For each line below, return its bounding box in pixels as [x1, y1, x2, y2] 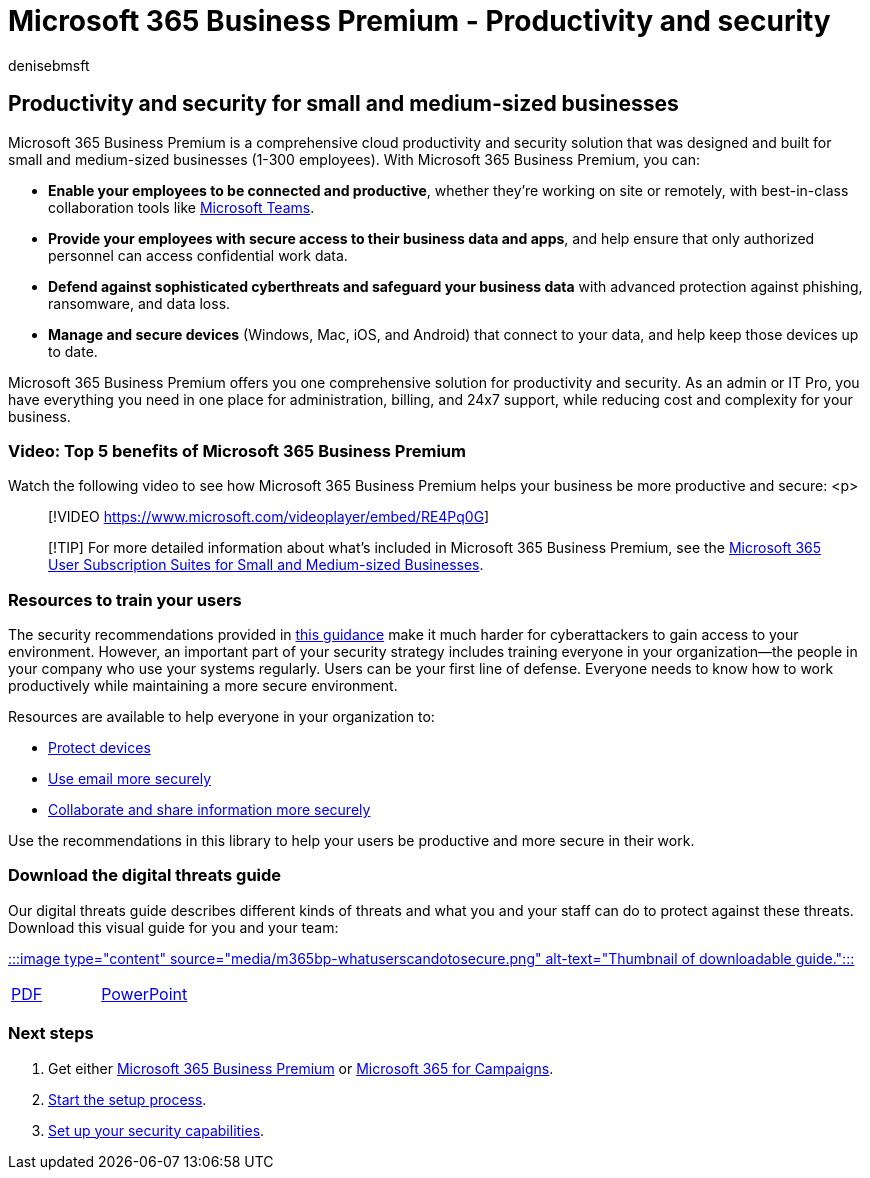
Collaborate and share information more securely [48, 801, 371, 819]
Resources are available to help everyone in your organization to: [8, 708, 435, 726]
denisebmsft [8, 56, 90, 74]
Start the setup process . [48, 1090, 207, 1108]
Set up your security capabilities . [48, 1121, 265, 1139]
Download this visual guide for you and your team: [8, 918, 339, 936]
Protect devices [48, 739, 151, 757]
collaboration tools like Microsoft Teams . [48, 198, 315, 216]
